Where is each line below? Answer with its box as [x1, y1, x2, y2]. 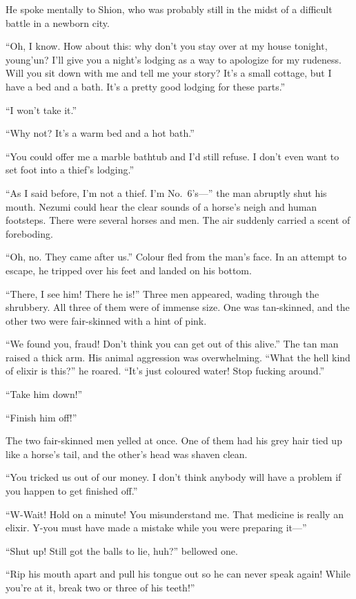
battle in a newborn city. [6, 15, 110, 30]
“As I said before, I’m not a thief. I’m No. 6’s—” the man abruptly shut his [6, 185, 327, 200]
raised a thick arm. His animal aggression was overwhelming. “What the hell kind [6, 350, 350, 364]
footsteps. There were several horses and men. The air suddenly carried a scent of [6, 213, 350, 227]
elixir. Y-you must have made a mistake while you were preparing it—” [6, 520, 307, 535]
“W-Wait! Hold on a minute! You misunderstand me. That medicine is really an [6, 506, 344, 521]
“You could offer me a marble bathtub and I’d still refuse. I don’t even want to [6, 149, 339, 163]
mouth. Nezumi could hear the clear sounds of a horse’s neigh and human [6, 199, 317, 213]
